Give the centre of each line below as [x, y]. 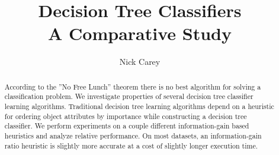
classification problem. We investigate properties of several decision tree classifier [129, 96]
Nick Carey [140, 62]
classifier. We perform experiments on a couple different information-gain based [127, 126]
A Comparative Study [140, 33]
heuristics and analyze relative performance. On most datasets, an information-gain [133, 135]
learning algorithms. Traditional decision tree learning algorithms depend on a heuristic [139, 106]
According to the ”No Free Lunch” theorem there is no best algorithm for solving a [133, 86]
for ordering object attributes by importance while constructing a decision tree [126, 116]
